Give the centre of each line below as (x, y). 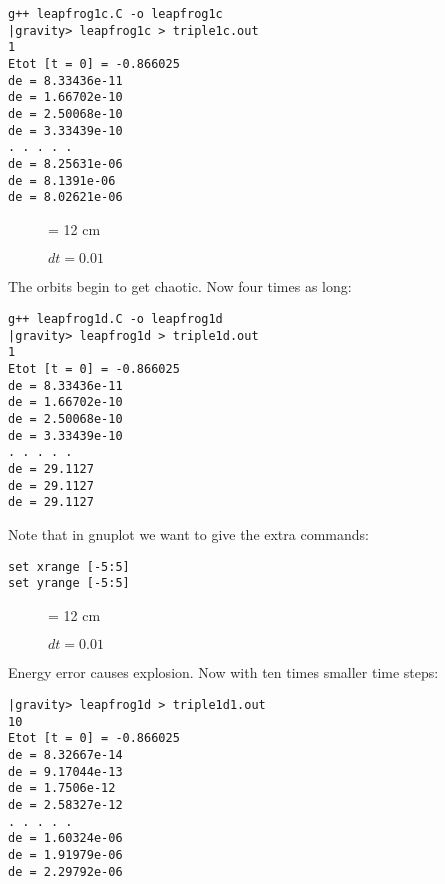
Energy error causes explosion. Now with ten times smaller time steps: (223, 672)
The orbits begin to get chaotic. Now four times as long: (180, 286)
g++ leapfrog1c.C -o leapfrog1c (115, 14)
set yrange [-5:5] (69, 583)
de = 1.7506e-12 (62, 788)
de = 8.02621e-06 (65, 197)
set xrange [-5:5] (69, 566)
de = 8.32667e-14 (65, 755)
